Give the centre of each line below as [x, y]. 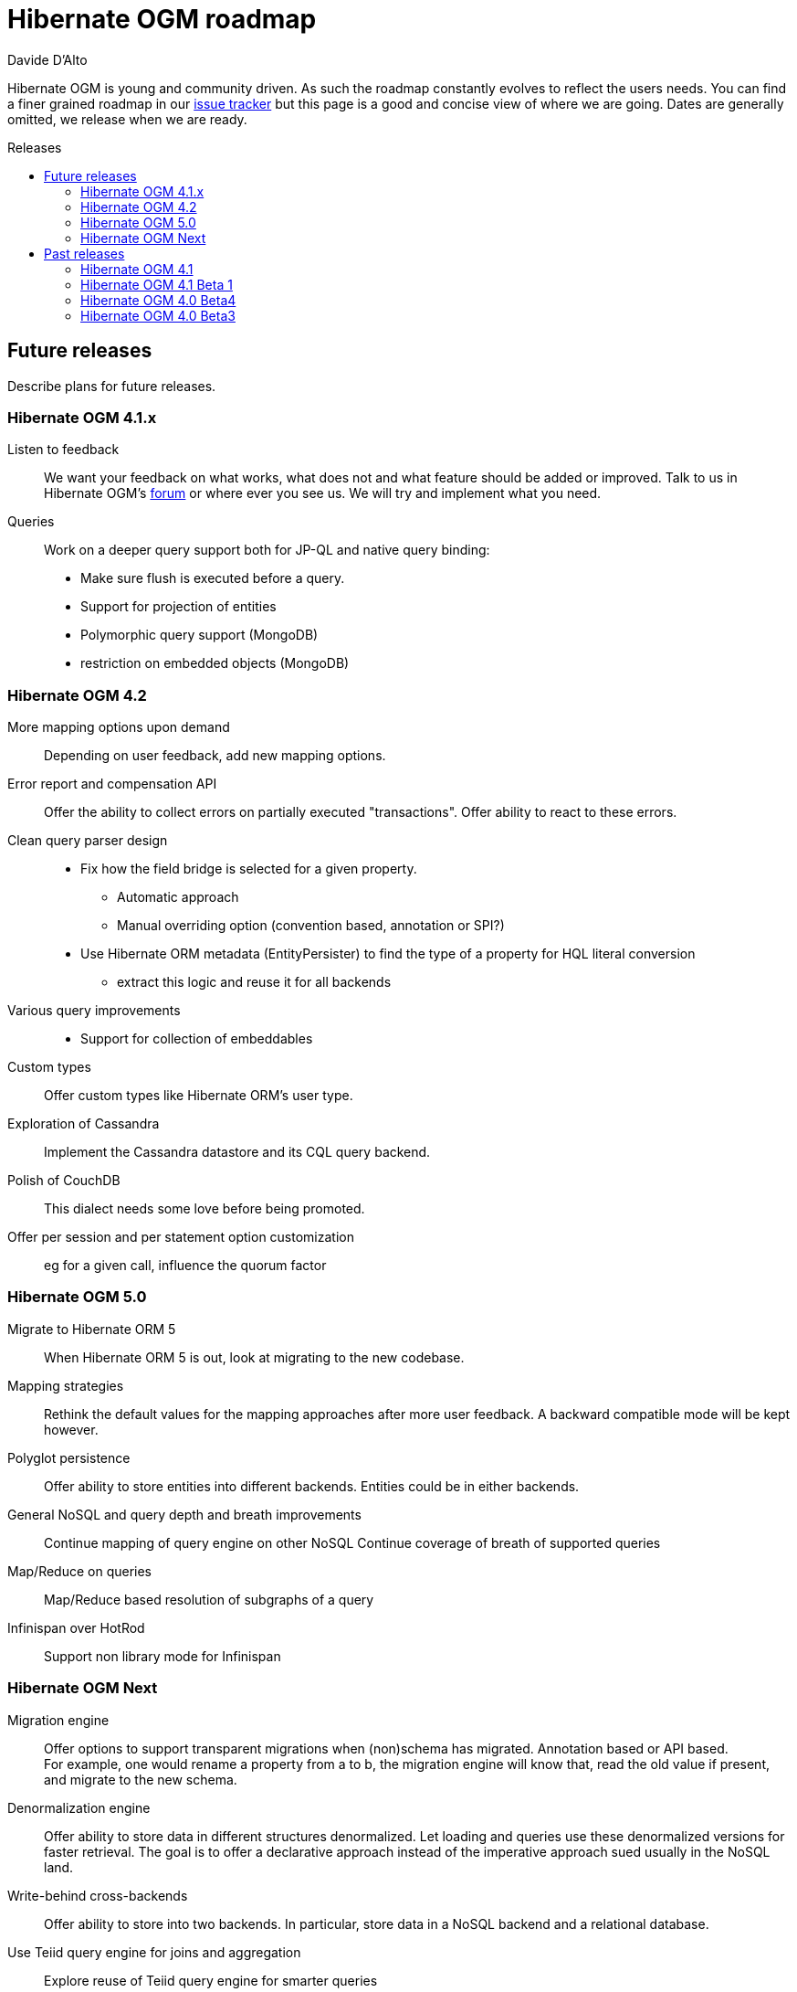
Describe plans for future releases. [112, 386]
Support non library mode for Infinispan [163, 1656]
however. [71, 1429]
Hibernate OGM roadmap [162, 19]
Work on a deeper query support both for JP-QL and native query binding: [267, 550]
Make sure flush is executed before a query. [213, 578]
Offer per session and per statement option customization [181, 1237]
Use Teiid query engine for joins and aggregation [154, 1952]
